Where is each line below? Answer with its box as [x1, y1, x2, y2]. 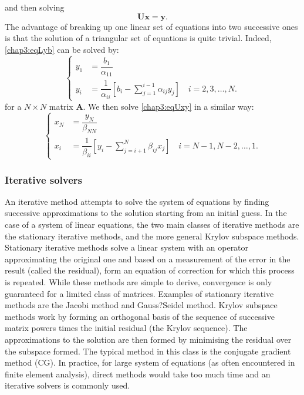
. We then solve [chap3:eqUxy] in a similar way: [83, 100, 254, 112]
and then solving [5, 1, 65, 13]
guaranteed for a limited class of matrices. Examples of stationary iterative [5, 287, 274, 299]
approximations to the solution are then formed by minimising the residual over [5, 333, 292, 345]
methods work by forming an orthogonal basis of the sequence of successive [5, 310, 275, 322]
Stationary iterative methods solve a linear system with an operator [5, 241, 249, 254]
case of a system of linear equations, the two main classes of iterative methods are [5, 218, 299, 231]
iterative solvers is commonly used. [5, 379, 130, 391]
